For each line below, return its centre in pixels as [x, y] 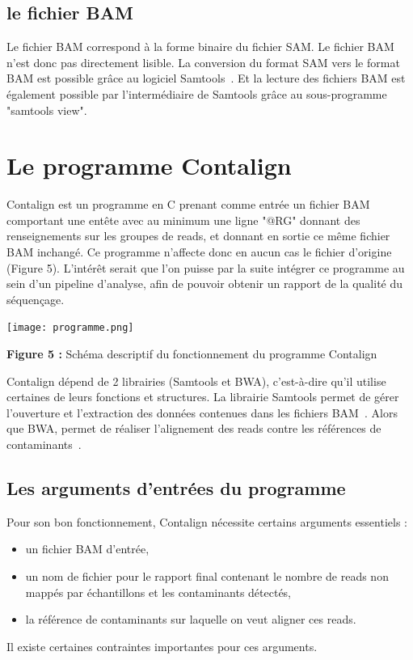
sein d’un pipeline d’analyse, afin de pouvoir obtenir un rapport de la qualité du [205, 283]
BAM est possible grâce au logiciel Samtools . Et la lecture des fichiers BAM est [206, 78]
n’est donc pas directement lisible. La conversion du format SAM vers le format [203, 62]
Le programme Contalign [149, 165]
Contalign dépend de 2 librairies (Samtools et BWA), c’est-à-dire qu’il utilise [196, 381]
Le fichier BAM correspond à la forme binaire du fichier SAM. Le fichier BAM [200, 47]
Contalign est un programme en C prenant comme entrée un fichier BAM [188, 204]
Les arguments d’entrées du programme [176, 488]
